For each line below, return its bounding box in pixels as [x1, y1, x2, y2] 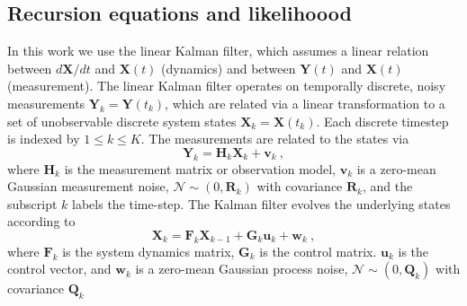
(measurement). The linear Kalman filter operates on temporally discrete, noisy [7, 76, 446, 95]
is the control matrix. [259, 241, 377, 260]
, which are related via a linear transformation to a [165, 93, 445, 112]
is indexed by [7, 129, 80, 148]
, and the [362, 177, 413, 196]
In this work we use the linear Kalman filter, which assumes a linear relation [7, 41, 429, 60]
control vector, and [7, 259, 112, 278]
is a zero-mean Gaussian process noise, [135, 259, 348, 278]
